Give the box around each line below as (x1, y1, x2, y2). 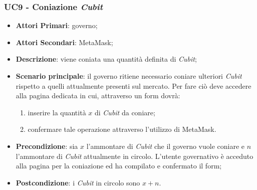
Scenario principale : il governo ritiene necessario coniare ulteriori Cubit (16, 71, 242, 81)
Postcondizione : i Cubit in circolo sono (16, 177, 140, 187)
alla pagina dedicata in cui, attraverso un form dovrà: (16, 90, 180, 101)
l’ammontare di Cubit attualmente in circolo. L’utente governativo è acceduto (16, 150, 253, 161)
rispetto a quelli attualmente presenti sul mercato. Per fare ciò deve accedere (16, 80, 251, 91)
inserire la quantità (28, 107, 86, 117)
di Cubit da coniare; (95, 107, 155, 117)
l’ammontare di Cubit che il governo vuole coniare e (86, 140, 245, 151)
